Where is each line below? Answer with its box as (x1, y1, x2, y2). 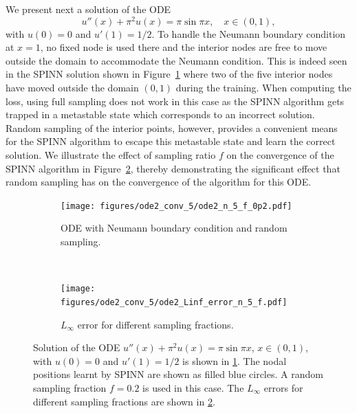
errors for (263, 380, 303, 394)
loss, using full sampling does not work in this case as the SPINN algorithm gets (6, 93, 345, 108)
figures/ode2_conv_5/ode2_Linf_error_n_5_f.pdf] (61, 297, 288, 307)
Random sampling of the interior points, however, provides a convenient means (6, 120, 338, 135)
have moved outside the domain (6, 80, 139, 95)
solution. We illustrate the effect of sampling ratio (6, 148, 216, 162)
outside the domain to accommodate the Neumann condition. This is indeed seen (6, 53, 347, 67)
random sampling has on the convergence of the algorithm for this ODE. (6, 175, 312, 189)
